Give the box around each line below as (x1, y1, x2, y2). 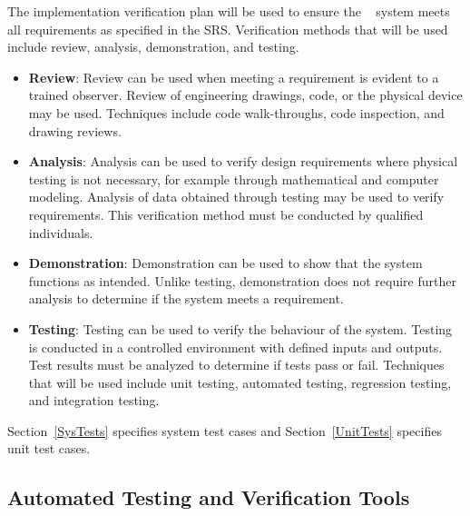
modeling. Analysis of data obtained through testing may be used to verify (28, 187, 445, 206)
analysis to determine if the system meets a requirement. (28, 289, 344, 308)
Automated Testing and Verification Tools (7, 483, 410, 511)
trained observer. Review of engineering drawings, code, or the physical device (28, 85, 463, 104)
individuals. (28, 223, 93, 242)
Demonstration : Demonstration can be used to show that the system (28, 253, 423, 273)
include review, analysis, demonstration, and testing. (7, 37, 299, 56)
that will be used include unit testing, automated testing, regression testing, (28, 372, 452, 392)
